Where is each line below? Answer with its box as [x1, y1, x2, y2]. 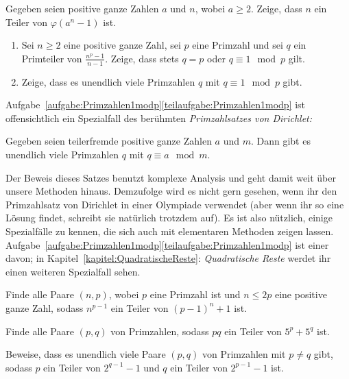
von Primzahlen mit [202, 347, 286, 361]
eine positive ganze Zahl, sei [64, 38, 181, 52]
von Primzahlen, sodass [110, 323, 209, 338]
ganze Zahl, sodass [5, 300, 84, 315]
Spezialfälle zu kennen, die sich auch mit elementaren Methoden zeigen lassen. [5, 223, 334, 238]
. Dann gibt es [250, 134, 311, 148]
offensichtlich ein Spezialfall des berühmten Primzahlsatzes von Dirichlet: [5, 110, 313, 125]
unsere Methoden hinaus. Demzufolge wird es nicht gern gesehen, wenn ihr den [5, 184, 337, 198]
